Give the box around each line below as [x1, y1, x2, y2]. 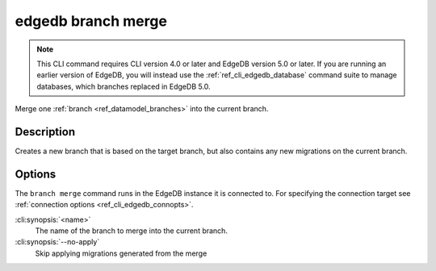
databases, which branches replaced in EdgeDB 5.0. [36, 81, 211, 91]
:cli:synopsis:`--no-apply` [15, 237, 100, 247]
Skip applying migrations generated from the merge [35, 248, 208, 258]
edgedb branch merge [15, 12, 167, 30]
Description [15, 125, 76, 139]
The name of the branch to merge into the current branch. [35, 226, 228, 236]
